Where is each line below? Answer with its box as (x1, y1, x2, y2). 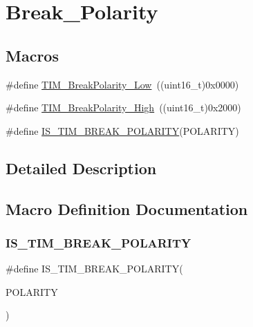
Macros (6, 44, 59, 66)
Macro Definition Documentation (6, 198, 248, 219)
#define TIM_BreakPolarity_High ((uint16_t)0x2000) (6, 100, 241, 115)
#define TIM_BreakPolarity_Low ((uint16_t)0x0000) (6, 77, 239, 91)
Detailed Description (6, 157, 157, 178)
